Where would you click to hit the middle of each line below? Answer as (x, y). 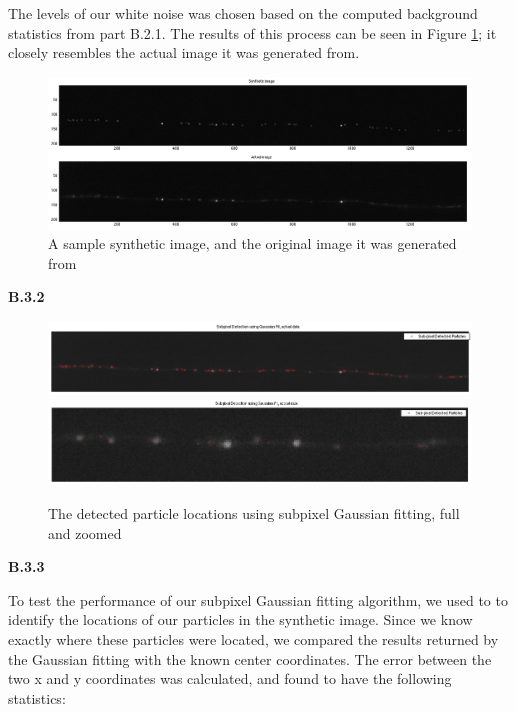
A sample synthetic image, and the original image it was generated (252, 243)
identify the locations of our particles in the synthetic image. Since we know (240, 619)
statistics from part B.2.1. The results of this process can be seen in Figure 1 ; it (252, 32)
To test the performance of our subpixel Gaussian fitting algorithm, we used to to (258, 599)
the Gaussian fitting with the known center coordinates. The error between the (250, 658)
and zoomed (85, 532)
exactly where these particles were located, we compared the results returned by (253, 639)
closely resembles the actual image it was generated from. (184, 52)
